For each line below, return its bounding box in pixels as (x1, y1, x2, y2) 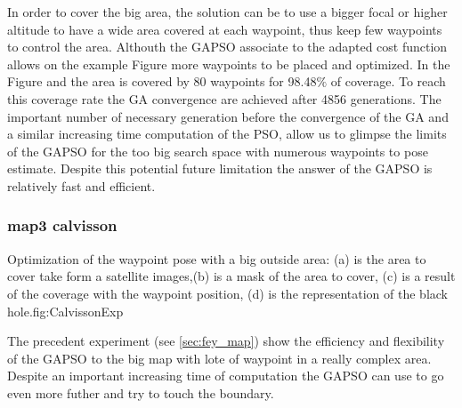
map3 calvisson (7, 214, 118, 236)
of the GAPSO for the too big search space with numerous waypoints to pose (7, 141, 428, 160)
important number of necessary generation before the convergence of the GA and (7, 107, 449, 125)
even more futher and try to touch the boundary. (7, 383, 274, 402)
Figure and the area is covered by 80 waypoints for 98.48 (7, 72, 317, 91)
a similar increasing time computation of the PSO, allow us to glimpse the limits (7, 124, 447, 143)
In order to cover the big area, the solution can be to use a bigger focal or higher (7, 3, 448, 20)
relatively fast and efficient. (7, 176, 156, 195)
